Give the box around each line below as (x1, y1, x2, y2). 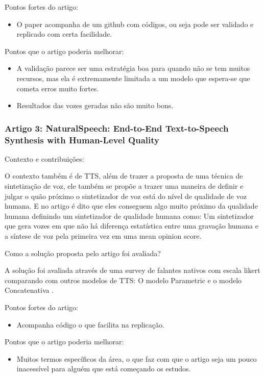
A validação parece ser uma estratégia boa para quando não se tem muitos (16, 63, 250, 73)
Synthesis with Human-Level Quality (5, 133, 159, 146)
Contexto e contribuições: (5, 153, 84, 164)
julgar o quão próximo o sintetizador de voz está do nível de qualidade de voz (5, 190, 247, 201)
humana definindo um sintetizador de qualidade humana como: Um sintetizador (5, 210, 254, 221)
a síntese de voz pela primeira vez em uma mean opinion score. (5, 231, 202, 241)
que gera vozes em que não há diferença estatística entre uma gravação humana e (5, 220, 258, 231)
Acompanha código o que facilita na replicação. (16, 319, 164, 330)
